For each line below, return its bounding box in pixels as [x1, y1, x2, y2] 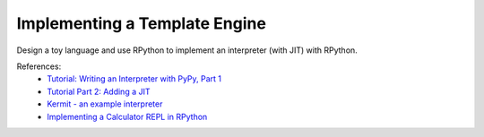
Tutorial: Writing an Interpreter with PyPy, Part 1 [47, 73, 221, 84]
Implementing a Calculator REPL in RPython [47, 111, 208, 122]
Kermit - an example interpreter [47, 98, 163, 109]
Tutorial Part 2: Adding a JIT [47, 86, 151, 97]
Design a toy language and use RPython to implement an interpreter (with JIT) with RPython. [16, 45, 358, 56]
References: [16, 61, 62, 72]
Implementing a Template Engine [16, 13, 266, 33]
